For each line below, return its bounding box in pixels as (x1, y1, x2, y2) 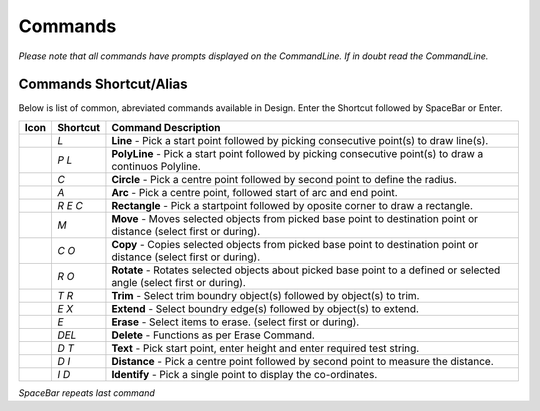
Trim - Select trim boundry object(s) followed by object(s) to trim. (111, 288, 420, 302)
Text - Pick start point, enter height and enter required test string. (111, 341, 420, 355)
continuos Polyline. (111, 159, 202, 173)
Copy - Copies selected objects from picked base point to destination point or (111, 237, 479, 251)
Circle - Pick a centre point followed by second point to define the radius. (111, 172, 457, 186)
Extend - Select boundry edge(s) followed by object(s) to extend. (111, 301, 420, 315)
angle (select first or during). (111, 275, 247, 289)
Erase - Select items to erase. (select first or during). (111, 315, 360, 329)
